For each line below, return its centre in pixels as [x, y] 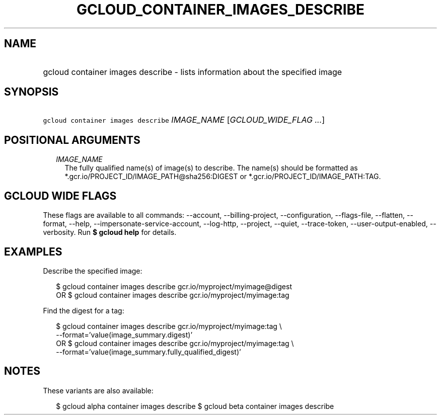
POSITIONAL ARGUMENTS [72, 140]
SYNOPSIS [31, 92]
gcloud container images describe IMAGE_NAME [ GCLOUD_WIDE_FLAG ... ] [184, 120]
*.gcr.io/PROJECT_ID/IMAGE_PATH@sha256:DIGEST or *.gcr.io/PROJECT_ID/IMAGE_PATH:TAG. [223, 177]
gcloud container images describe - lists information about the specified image [193, 72]
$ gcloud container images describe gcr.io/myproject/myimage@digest [174, 286]
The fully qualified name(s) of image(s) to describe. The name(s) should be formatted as [211, 168]
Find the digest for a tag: [84, 310]
